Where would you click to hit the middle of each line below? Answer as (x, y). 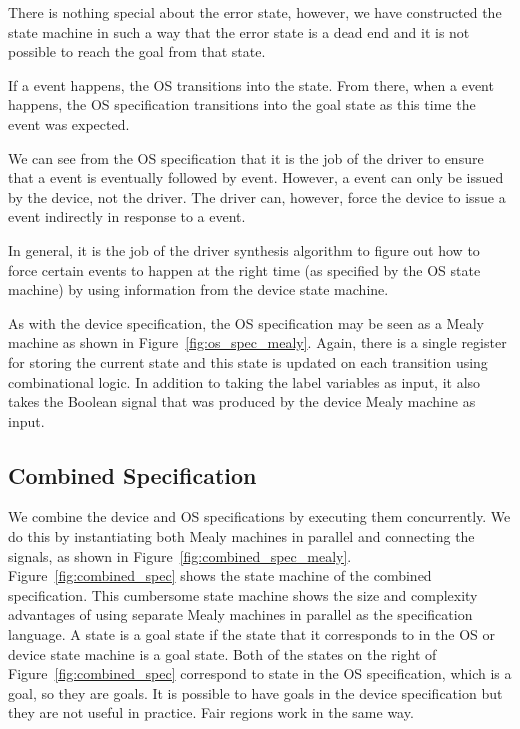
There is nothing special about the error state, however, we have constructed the (255, 12)
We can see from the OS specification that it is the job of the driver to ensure (246, 157)
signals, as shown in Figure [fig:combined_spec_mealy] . (180, 555)
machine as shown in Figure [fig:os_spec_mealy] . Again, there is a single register (257, 342)
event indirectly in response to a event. (127, 216)
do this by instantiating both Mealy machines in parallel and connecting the (241, 536)
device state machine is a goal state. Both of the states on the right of (222, 653)
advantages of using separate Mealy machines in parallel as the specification (240, 614)
